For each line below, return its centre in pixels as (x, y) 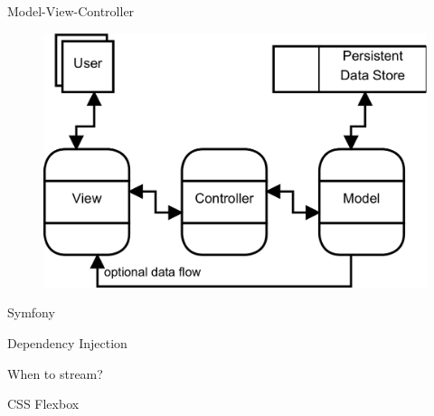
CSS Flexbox (43, 404)
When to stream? (55, 373)
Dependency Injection (67, 342)
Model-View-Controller (71, 11)
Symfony (31, 312)
